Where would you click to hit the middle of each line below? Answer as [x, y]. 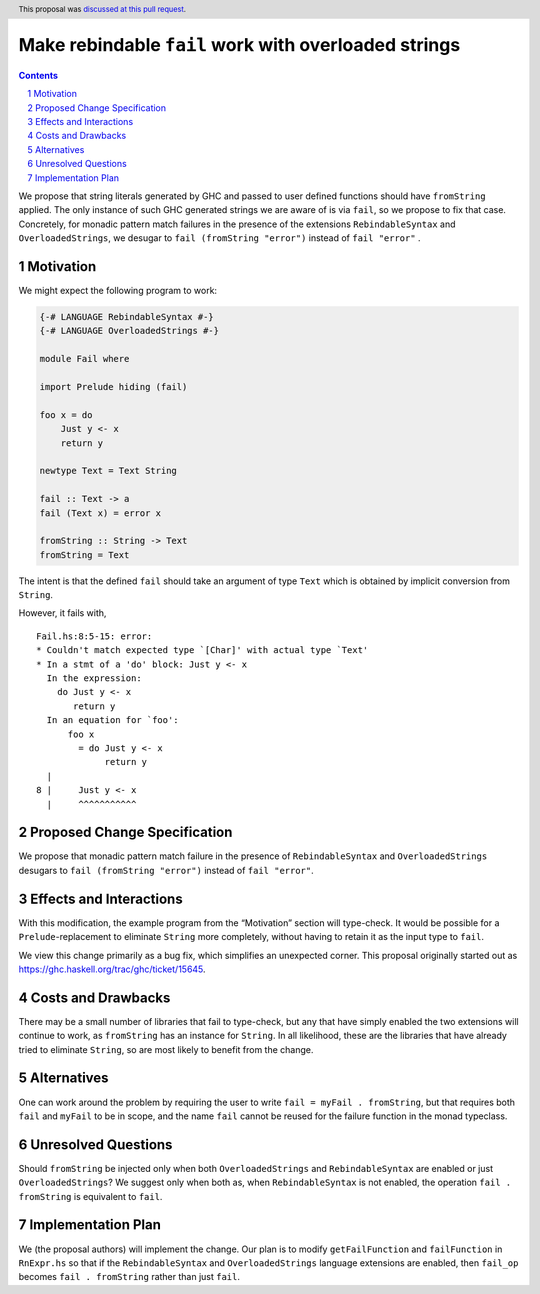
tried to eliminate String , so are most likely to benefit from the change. [166, 1049]
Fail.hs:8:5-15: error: [94, 636]
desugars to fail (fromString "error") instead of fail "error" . [166, 870]
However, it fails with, [62, 613]
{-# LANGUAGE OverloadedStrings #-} [129, 331]
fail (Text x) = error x [100, 513]
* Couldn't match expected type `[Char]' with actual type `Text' [202, 650]
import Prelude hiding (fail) [113, 387]
